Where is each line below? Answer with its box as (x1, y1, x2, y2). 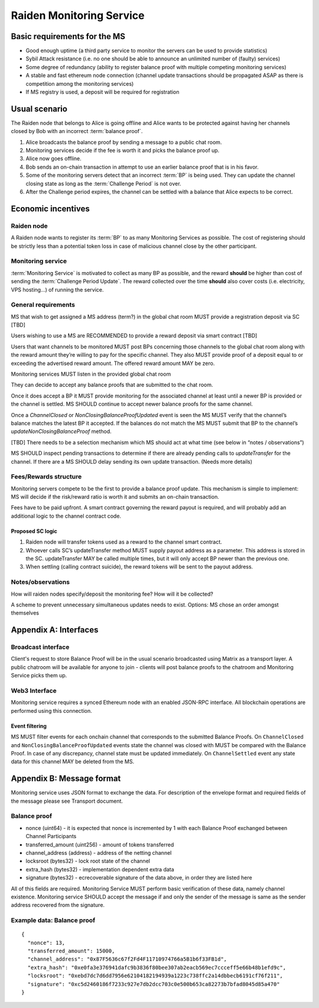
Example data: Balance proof (11, 916, 96, 925)
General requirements (11, 301, 76, 309)
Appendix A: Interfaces (11, 625, 99, 635)
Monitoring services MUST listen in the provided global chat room (11, 370, 171, 377)
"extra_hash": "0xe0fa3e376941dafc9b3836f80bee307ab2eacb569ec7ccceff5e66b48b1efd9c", (27, 964, 287, 971)
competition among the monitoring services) (25, 80, 134, 87)
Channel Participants (25, 833, 77, 840)
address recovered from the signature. (11, 902, 105, 909)
